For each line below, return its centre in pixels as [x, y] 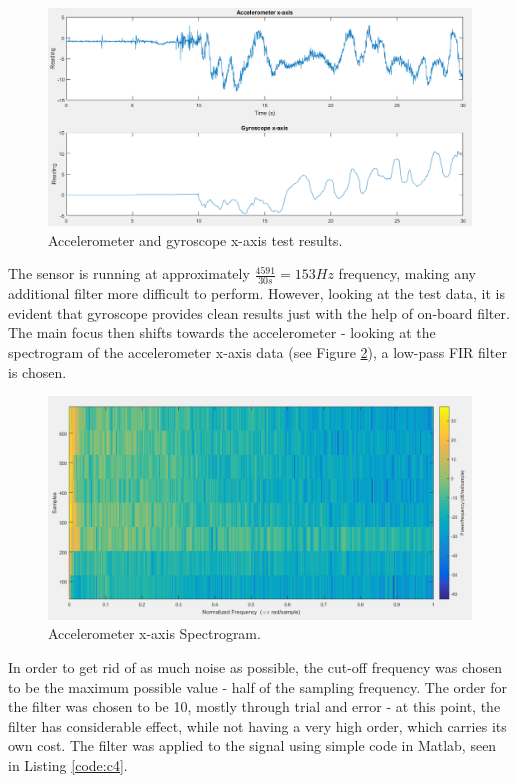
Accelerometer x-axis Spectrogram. [154, 633]
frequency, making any [407, 273]
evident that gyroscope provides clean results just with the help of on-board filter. [259, 312]
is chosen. [37, 371]
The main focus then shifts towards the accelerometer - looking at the [222, 332]
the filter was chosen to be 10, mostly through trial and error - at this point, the [254, 706]
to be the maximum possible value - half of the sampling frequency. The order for [257, 686]
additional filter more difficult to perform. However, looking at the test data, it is [256, 293]
